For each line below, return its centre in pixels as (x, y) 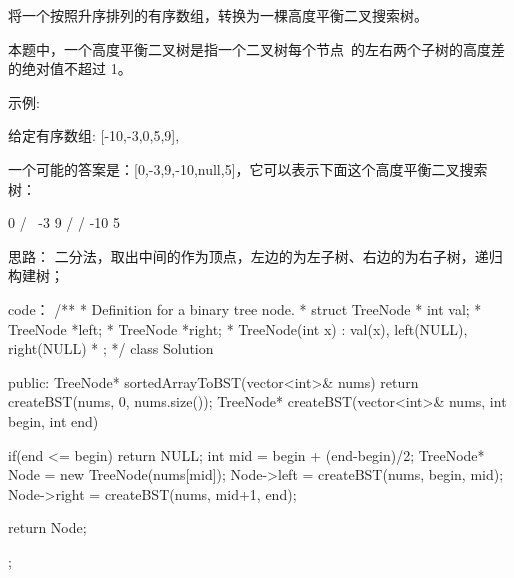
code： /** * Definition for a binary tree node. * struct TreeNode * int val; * (245, 308)
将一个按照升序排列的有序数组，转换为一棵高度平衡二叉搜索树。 (218, 15)
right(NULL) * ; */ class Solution (111, 348)
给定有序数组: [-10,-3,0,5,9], (94, 135)
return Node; (47, 527)
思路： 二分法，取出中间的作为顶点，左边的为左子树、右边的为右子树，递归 (255, 255)
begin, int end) (53, 420)
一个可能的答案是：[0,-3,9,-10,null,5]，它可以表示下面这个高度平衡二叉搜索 (248, 168)
